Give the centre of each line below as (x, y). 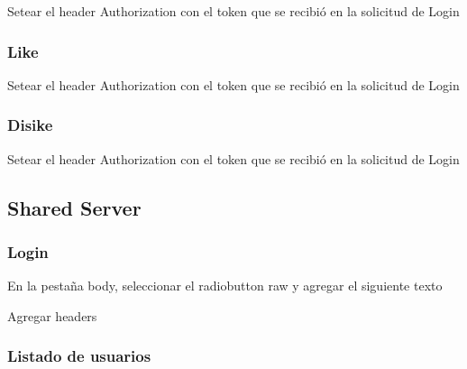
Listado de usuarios (79, 356)
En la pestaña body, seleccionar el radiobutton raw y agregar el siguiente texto (225, 286)
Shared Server (74, 207)
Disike (30, 125)
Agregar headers (52, 315)
